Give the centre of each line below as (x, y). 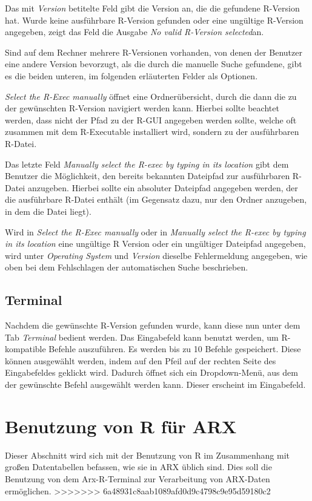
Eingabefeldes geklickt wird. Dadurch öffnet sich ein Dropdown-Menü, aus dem (151, 372)
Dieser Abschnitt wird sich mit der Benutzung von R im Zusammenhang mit (147, 455)
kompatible (25, 349)
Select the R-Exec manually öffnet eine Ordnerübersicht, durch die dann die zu (151, 96)
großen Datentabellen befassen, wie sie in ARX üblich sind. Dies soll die (138, 467)
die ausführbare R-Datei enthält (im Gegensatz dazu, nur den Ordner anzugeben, (156, 199)
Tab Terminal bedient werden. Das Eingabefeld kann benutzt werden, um (142, 337)
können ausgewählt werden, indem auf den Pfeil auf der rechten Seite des (141, 360)
